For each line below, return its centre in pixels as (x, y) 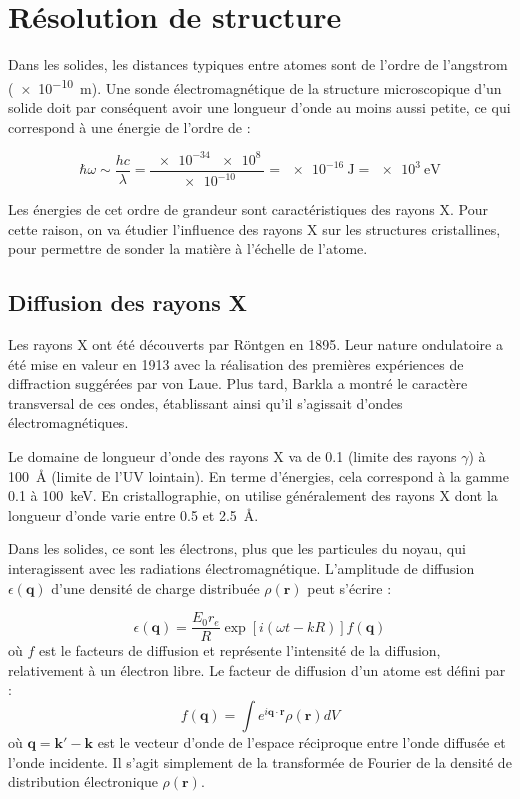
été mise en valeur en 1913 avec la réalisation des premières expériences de (236, 363)
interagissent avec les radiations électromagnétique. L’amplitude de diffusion (241, 567)
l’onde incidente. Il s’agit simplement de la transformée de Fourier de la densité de (260, 761)
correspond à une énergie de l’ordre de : (129, 126)
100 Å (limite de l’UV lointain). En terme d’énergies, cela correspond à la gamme (258, 475)
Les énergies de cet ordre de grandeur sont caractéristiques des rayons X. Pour (248, 209)
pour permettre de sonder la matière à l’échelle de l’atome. (188, 248)
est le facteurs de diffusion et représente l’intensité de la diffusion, (239, 650)
